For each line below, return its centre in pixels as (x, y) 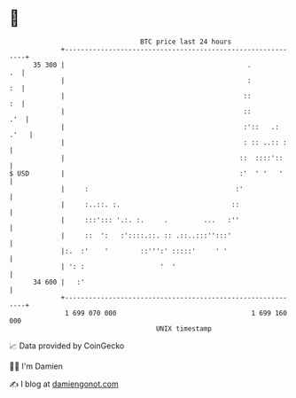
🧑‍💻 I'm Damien (36, 366)
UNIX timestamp (184, 328)
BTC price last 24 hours (186, 42)
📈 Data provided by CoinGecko (67, 346)
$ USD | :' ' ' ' (146, 173)
